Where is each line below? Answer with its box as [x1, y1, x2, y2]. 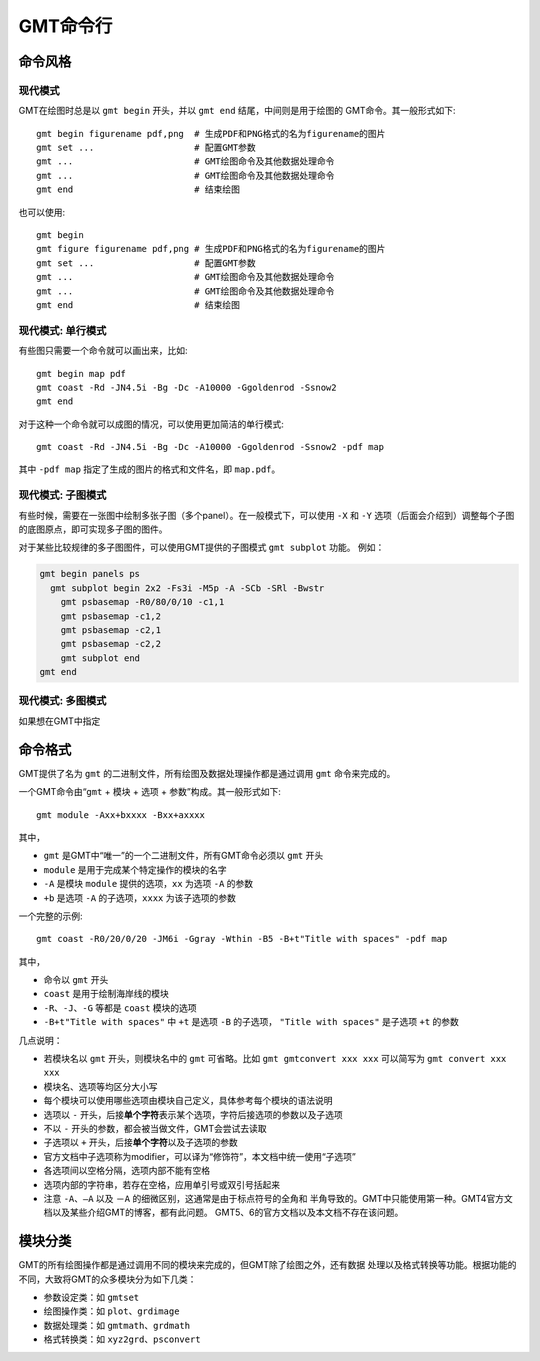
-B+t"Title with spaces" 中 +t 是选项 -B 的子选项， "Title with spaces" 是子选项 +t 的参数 [43, 1016, 460, 1028]
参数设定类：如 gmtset [43, 1291, 140, 1303]
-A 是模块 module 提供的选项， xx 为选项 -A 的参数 [43, 878, 254, 890]
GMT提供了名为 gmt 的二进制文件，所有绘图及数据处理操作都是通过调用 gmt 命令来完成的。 [18, 767, 396, 779]
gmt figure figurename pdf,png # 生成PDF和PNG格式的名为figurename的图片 [36, 243, 386, 255]
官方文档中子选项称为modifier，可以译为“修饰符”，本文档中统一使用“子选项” [43, 1150, 357, 1162]
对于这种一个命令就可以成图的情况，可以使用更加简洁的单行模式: [18, 418, 285, 430]
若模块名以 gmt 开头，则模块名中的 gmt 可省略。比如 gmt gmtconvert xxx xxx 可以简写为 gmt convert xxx [43, 1053, 507, 1065]
